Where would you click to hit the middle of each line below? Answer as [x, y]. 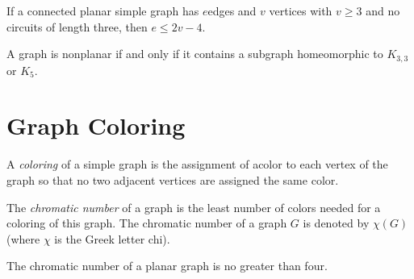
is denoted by [336, 223]
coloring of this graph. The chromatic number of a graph [147, 223]
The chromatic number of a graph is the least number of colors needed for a [194, 207]
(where [23, 238]
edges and [232, 10]
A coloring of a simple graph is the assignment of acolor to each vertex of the [197, 164]
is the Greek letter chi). [112, 238]
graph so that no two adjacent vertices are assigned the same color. [173, 179]
